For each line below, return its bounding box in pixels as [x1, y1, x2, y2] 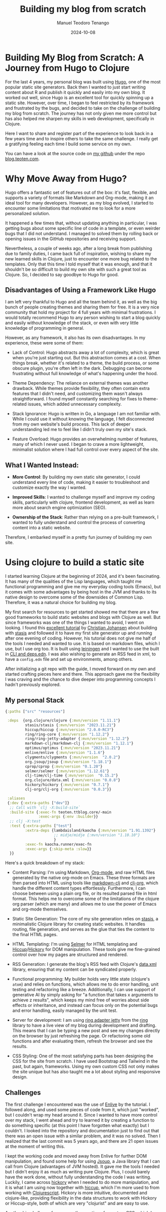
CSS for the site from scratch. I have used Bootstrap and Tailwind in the [12, 1058, 158, 1064]
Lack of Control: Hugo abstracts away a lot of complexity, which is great [12, 349, 160, 355]
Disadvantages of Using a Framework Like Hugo [5, 286, 156, 295]
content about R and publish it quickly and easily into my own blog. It [5, 89, 145, 95]
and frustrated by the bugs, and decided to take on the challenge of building [5, 105, 161, 111]
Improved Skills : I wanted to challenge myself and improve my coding [12, 494, 155, 500]
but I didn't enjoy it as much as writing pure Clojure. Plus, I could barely [5, 1169, 150, 1175]
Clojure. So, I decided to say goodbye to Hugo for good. [5, 271, 119, 277]
